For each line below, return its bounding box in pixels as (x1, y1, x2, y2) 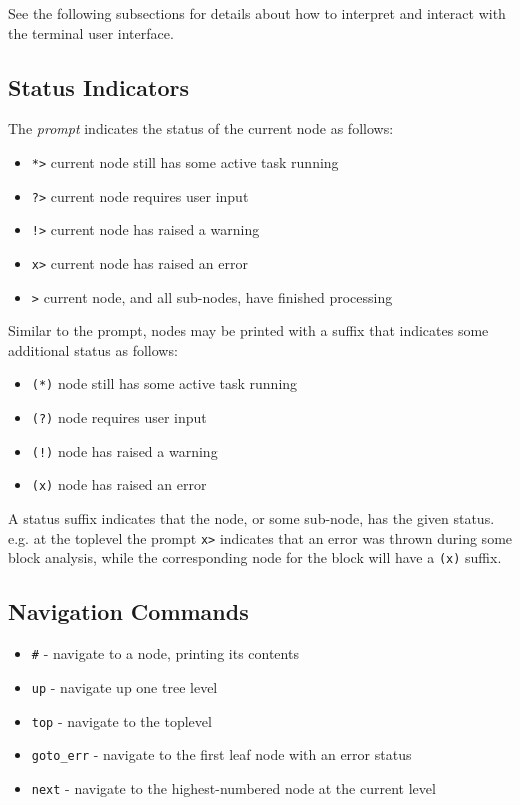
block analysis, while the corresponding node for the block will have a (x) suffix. (8, 547, 502, 568)
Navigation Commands (8, 596, 249, 627)
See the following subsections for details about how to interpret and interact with (8, 3, 506, 23)
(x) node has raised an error (31, 474, 207, 495)
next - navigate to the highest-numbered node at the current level (31, 777, 436, 798)
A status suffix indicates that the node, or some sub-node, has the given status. (8, 508, 495, 529)
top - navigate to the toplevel (31, 710, 212, 731)
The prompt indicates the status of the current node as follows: (8, 118, 394, 139)
